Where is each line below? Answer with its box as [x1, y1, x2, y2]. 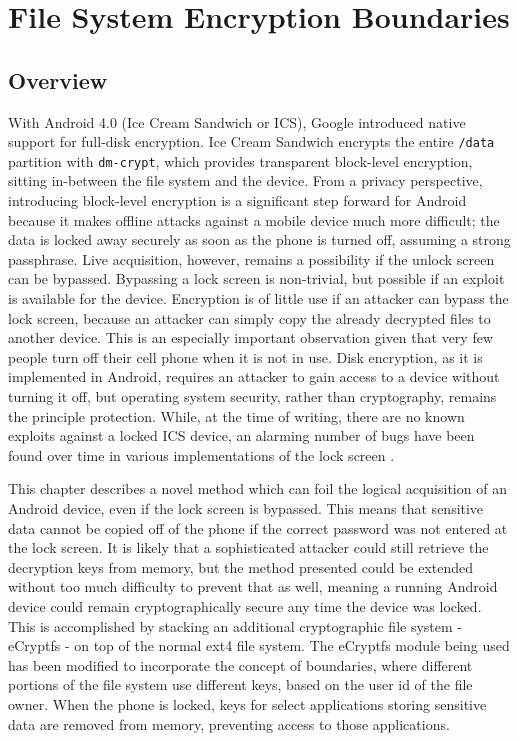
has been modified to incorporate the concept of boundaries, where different [8, 654, 473, 675]
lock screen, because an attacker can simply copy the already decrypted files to [8, 307, 491, 328]
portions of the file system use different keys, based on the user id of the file [8, 674, 473, 695]
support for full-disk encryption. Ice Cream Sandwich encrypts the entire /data [8, 131, 495, 152]
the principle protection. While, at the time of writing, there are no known [8, 405, 465, 426]
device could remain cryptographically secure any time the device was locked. [8, 595, 482, 616]
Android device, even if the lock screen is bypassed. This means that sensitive [8, 497, 484, 518]
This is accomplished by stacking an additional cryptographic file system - [8, 615, 462, 636]
